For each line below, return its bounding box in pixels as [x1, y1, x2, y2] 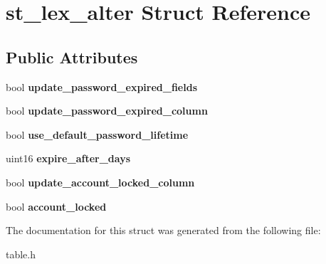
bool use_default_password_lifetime [6, 127, 189, 142]
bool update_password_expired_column [6, 103, 208, 118]
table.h [6, 246, 36, 261]
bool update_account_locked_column [6, 174, 195, 189]
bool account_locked [6, 199, 107, 213]
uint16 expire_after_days [6, 151, 131, 166]
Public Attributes [6, 46, 138, 68]
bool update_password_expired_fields [6, 79, 198, 94]
